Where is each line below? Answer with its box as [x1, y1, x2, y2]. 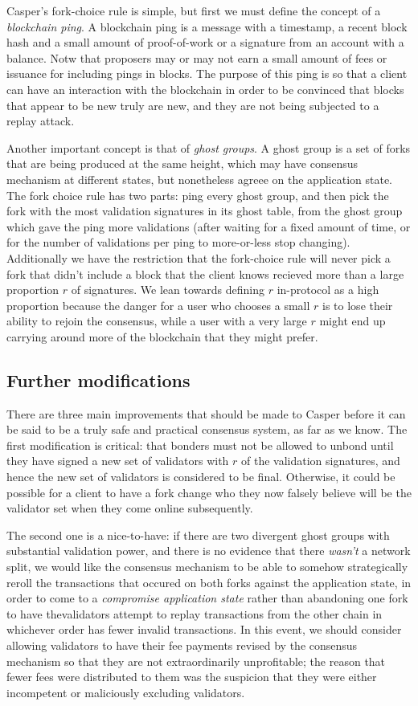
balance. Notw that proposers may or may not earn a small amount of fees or [6, 49, 387, 66]
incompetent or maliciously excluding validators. [6, 684, 245, 700]
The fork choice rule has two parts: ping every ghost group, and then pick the [6, 186, 389, 203]
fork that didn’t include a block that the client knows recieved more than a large [6, 265, 404, 282]
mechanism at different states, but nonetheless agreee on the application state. [6, 170, 392, 187]
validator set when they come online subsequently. [6, 500, 253, 516]
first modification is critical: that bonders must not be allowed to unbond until [6, 436, 394, 453]
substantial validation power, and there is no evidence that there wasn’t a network [6, 542, 411, 559]
